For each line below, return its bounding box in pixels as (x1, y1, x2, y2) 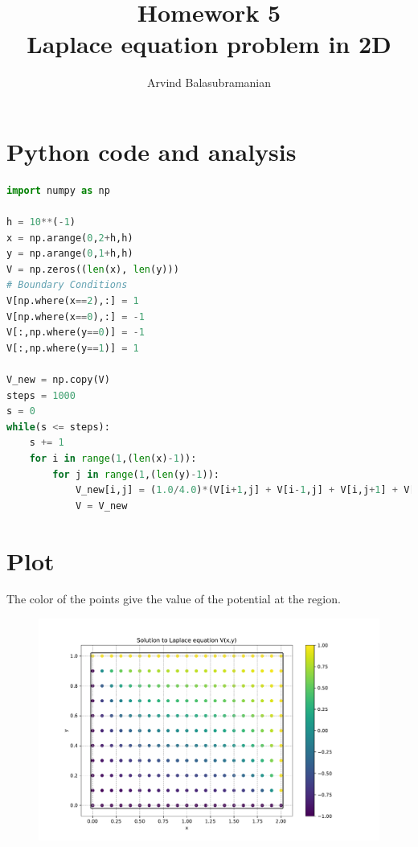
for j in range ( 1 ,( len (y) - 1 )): (52, 468, 220, 480)
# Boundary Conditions (6, 279, 128, 291)
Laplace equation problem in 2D (27, 27, 391, 60)
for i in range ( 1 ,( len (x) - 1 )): (29, 452, 197, 464)
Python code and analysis (6, 134, 297, 167)
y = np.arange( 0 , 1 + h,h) (6, 248, 133, 260)
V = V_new (75, 500, 128, 512)
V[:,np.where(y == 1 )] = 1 (6, 342, 139, 354)
